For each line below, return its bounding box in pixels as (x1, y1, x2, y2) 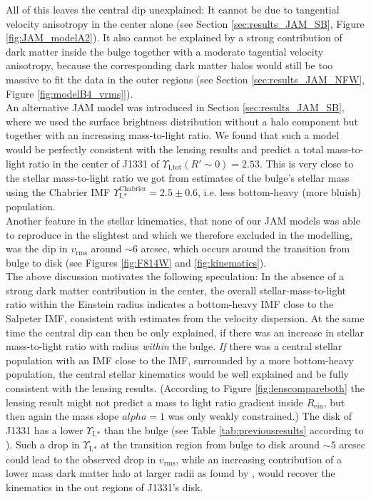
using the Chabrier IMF (6, 184, 111, 199)
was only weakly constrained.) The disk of (168, 408, 352, 423)
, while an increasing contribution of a (176, 451, 342, 466)
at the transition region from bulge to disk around (101, 437, 320, 452)
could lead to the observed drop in (6, 451, 156, 466)
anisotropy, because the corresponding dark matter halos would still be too (6, 58, 333, 73)
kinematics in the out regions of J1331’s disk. (6, 479, 203, 494)
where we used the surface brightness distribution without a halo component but (6, 113, 359, 128)
